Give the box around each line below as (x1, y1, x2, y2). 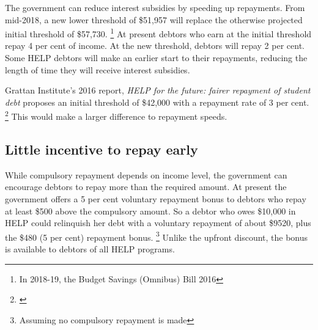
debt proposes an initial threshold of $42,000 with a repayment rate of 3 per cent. (5, 95, 309, 108)
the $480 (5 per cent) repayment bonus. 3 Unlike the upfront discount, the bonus (5, 229, 308, 243)
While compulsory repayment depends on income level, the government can (5, 168, 287, 181)
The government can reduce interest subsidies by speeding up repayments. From (5, 1, 305, 13)
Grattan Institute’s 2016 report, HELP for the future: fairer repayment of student (5, 84, 311, 97)
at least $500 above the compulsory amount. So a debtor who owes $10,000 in (5, 204, 296, 217)
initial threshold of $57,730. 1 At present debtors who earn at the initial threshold (5, 26, 312, 40)
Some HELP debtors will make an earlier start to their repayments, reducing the (5, 51, 308, 64)
